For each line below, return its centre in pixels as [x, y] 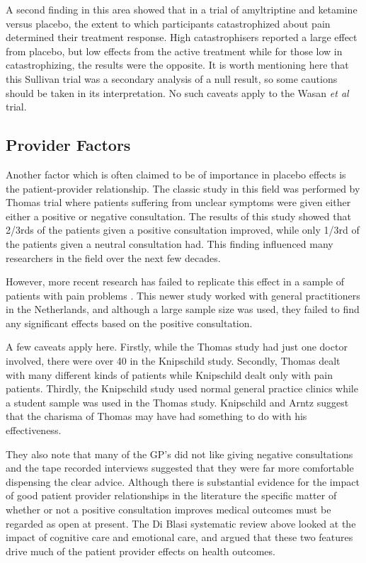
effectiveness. [34, 430]
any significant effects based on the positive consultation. [129, 323]
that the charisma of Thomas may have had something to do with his [156, 416]
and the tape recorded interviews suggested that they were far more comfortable [180, 468]
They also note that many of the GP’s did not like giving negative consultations [179, 454]
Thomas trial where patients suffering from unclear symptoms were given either [178, 202]
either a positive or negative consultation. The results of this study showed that [178, 216]
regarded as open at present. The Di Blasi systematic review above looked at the [181, 523]
